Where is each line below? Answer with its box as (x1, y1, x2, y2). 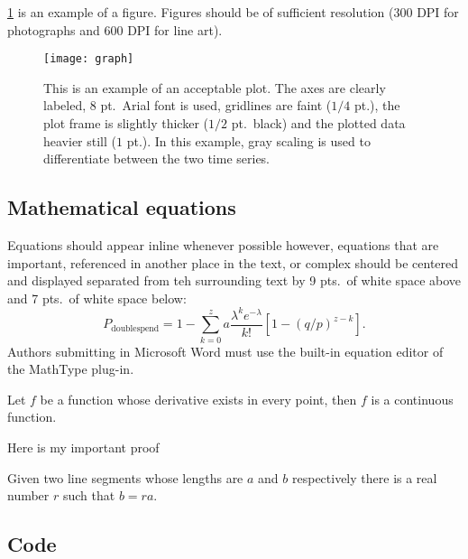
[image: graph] (43, 52, 134, 66)
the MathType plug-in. (7, 359, 134, 378)
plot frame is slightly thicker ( (43, 114, 209, 133)
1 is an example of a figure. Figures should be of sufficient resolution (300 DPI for (7, 3, 459, 21)
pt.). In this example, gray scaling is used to (126, 131, 371, 150)
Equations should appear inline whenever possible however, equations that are (7, 236, 439, 255)
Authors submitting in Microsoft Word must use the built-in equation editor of (7, 341, 444, 360)
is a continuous (371, 389, 454, 408)
